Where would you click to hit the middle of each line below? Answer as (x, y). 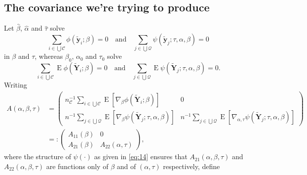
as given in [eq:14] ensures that (141, 156)
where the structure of (38, 156)
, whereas (49, 56)
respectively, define (192, 166)
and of (126, 166)
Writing (16, 85)
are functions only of (77, 166)
